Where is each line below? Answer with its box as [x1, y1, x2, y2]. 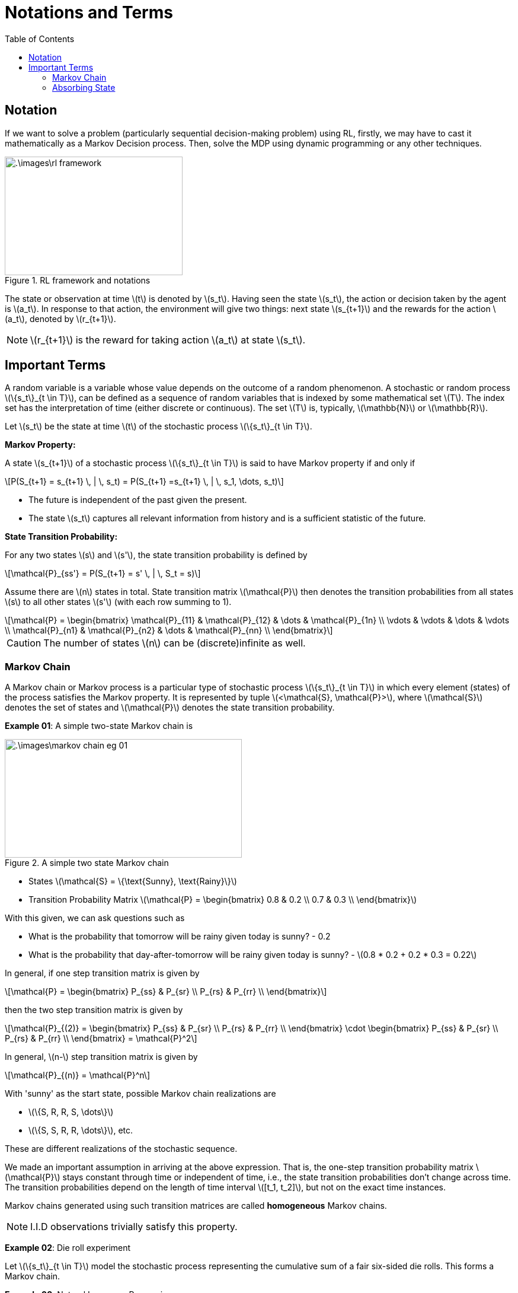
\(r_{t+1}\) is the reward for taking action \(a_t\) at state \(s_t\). [30, 333, 306, 346]
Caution [7, 637, 41, 649]
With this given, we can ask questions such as [5, 913, 185, 923]
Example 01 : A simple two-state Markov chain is [5, 721, 193, 731]
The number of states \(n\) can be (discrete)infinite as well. [43, 637, 306, 649]
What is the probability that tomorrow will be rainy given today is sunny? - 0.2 [28, 931, 331, 942]
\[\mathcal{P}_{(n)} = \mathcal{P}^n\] [5, 1070, 150, 1081]
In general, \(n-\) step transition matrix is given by [5, 1052, 198, 1062]
